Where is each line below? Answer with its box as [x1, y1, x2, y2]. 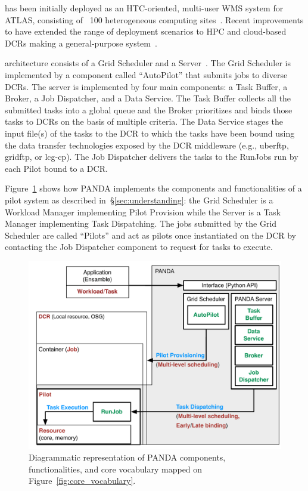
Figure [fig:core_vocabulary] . [29, 474, 136, 487]
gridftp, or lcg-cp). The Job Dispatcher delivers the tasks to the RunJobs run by [5, 150, 298, 163]
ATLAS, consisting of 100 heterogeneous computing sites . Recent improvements [5, 13, 304, 26]
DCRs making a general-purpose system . [5, 36, 157, 49]
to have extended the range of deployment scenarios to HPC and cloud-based [5, 25, 287, 38]
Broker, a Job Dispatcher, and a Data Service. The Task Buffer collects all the [5, 92, 291, 104]
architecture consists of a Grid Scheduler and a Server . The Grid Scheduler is [5, 57, 291, 69]
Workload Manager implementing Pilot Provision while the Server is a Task [5, 205, 281, 218]
